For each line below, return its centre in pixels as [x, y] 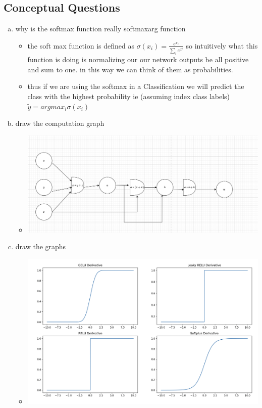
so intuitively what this [222, 45]
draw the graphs [41, 246]
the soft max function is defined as [81, 45]
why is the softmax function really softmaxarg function [100, 29]
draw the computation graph [60, 123]
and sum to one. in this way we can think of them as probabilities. [130, 69]
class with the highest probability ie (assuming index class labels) [129, 96]
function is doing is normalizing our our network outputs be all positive [138, 59]
